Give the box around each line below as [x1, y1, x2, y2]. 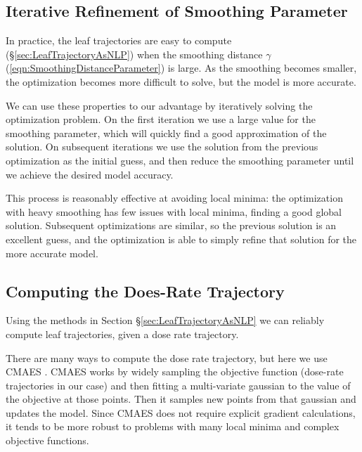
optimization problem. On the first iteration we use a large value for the [6, 112, 316, 127]
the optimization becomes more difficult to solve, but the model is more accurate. [6, 74, 356, 89]
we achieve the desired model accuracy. [6, 167, 174, 181]
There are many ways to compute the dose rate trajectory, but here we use [6, 350, 328, 365]
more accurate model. [6, 245, 98, 260]
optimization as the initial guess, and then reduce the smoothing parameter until [6, 153, 354, 167]
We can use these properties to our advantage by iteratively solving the [6, 98, 313, 112]
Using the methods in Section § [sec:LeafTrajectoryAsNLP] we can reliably [6, 313, 325, 328]
